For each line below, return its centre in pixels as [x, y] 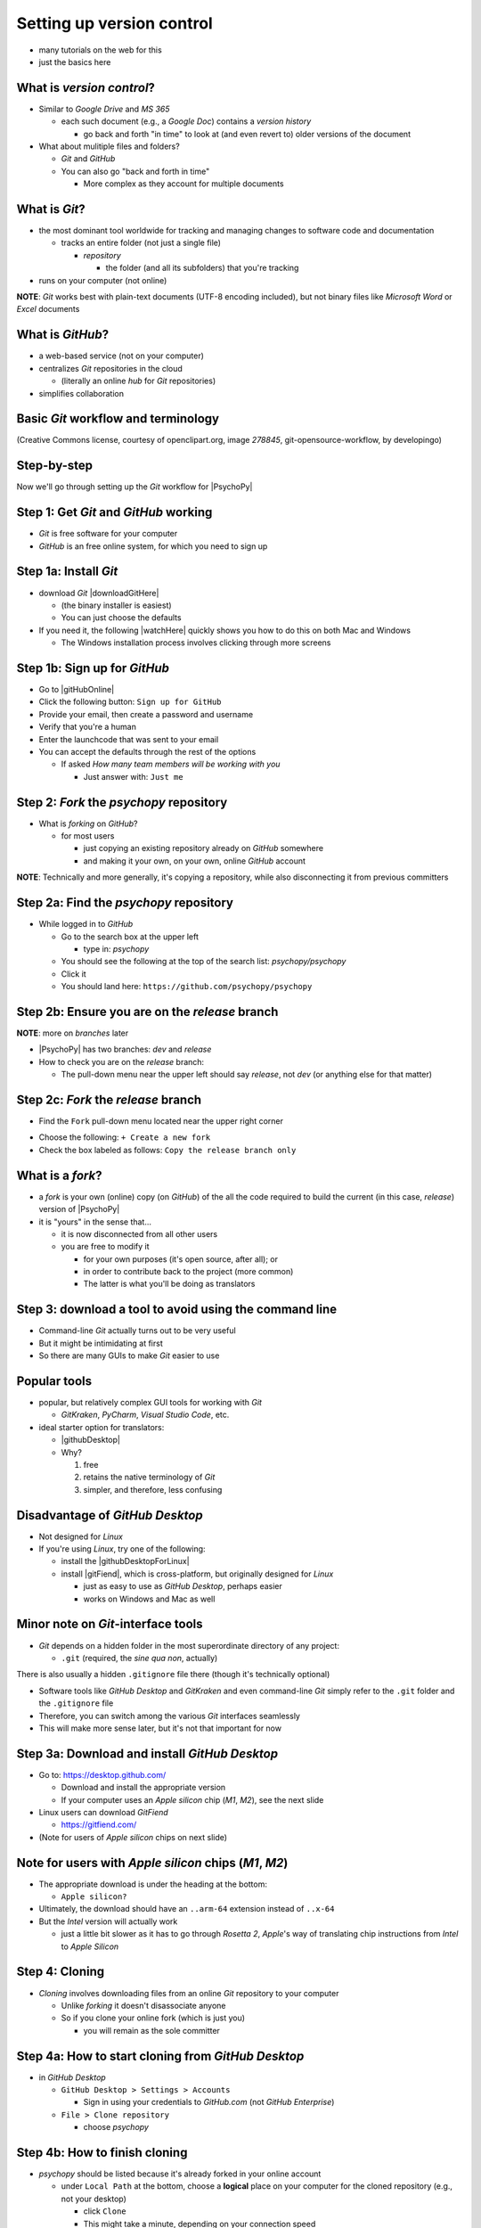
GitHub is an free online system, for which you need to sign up [153, 546]
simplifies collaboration [82, 393]
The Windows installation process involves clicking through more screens [196, 643]
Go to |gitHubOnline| [77, 689]
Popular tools [54, 1381]
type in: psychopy [116, 948]
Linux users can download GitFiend [103, 1812]
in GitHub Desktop [72, 2077]
